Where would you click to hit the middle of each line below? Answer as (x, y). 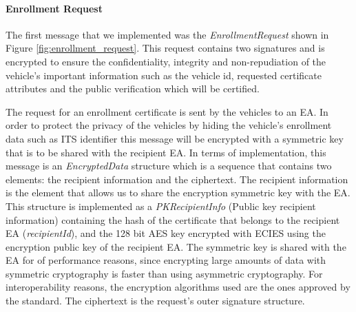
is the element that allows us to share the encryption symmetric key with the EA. (178, 193)
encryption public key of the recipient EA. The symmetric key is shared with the (176, 246)
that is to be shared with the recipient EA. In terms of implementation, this (166, 152)
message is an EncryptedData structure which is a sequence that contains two (169, 166)
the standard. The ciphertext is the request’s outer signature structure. (155, 301)
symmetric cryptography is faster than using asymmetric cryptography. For (164, 273)
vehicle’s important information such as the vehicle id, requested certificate (164, 75)
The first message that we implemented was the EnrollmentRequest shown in (167, 34)
